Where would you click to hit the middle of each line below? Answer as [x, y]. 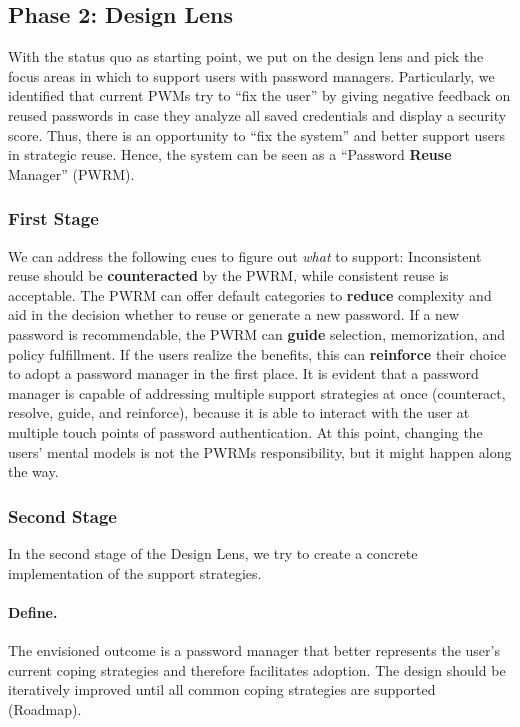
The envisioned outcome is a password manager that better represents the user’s [254, 649]
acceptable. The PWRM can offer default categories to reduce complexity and [250, 294]
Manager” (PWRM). [71, 173]
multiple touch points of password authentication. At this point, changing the [245, 431]
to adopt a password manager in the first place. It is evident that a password [243, 373]
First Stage [53, 218]
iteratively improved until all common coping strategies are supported [222, 689]
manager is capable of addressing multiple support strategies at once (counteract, [257, 392]
